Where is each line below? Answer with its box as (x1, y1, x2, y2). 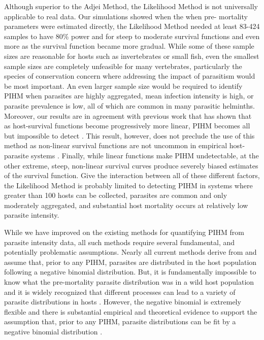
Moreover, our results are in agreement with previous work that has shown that (4, 110, 252, 121)
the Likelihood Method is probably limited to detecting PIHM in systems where (4, 180, 253, 190)
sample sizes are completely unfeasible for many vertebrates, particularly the (4, 60, 242, 71)
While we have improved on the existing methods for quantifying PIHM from (4, 227, 244, 237)
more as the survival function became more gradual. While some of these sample (4, 41, 254, 51)
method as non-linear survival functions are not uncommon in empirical (4, 140, 227, 151)
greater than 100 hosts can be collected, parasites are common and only (4, 190, 227, 200)
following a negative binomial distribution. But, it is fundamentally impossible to (4, 266, 256, 277)
